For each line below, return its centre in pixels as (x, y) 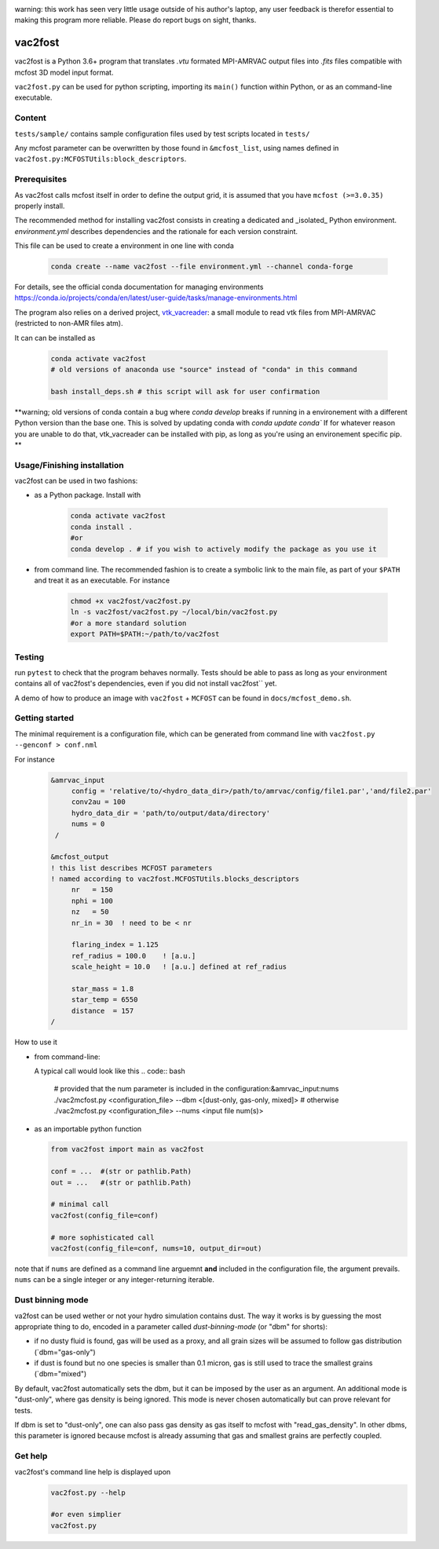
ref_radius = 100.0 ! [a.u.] (134, 955)
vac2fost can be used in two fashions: (76, 481)
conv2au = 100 (98, 802)
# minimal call (80, 1204)
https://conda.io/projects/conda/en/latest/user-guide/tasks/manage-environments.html (156, 298)
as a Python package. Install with (88, 495)
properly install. (40, 206)
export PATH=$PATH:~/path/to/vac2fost (145, 634)
